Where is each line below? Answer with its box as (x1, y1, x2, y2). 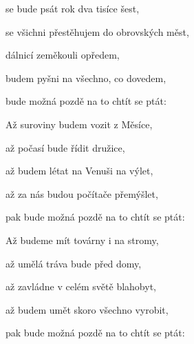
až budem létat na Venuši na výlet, (6, 163, 153, 178)
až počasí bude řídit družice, (6, 140, 125, 154)
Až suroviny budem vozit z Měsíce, (6, 117, 153, 131)
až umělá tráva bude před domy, (6, 256, 142, 270)
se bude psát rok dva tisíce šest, (6, 1, 140, 15)
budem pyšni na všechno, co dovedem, (6, 70, 166, 85)
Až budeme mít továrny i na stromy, (6, 232, 159, 247)
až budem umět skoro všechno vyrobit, (6, 302, 169, 316)
